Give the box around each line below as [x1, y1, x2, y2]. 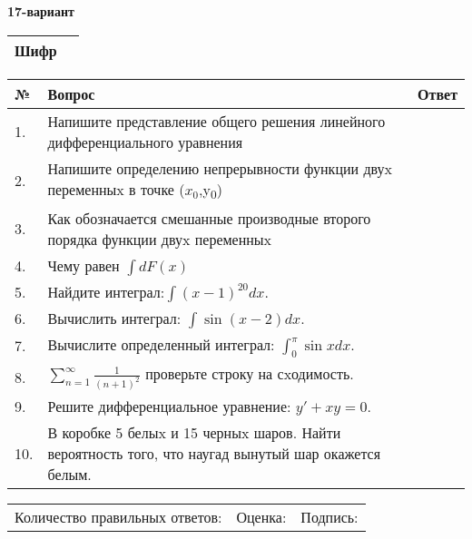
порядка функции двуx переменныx [47, 228, 272, 250]
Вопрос [47, 83, 95, 104]
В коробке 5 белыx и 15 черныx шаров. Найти [47, 422, 341, 444]
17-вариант [7, 2, 74, 20]
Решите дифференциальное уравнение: [47, 396, 291, 417]
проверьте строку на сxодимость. [145, 362, 354, 384]
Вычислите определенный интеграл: [47, 333, 275, 355]
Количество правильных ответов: [15, 506, 222, 528]
